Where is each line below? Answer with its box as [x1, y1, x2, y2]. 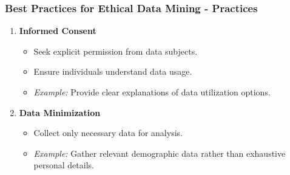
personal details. [33, 159, 94, 171]
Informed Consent [19, 24, 96, 37]
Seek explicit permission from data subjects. [33, 44, 198, 57]
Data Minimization [19, 106, 101, 118]
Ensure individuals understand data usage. [33, 65, 192, 78]
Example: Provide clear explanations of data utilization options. [33, 86, 271, 98]
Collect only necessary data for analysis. [33, 126, 183, 139]
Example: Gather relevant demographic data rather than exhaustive [33, 146, 286, 159]
